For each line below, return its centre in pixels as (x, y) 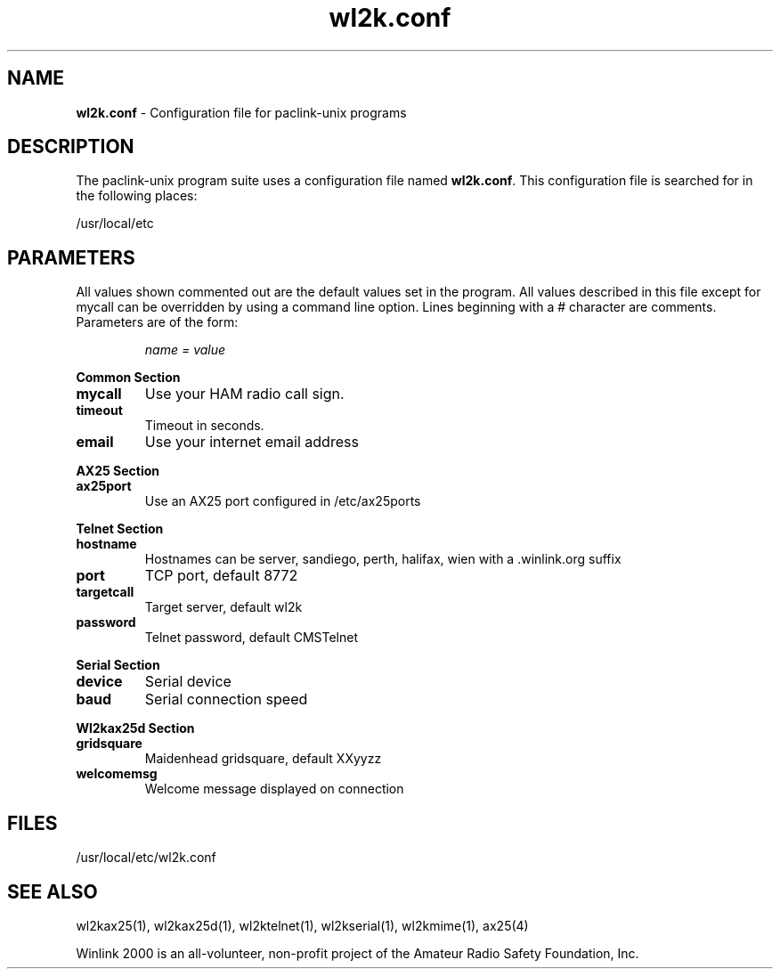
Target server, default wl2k (223, 607)
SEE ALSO (53, 891)
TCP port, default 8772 (221, 576)
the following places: (137, 196)
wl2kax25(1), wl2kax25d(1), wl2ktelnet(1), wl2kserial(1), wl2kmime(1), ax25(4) (302, 925)
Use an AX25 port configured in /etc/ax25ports (283, 501)
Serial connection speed (226, 699)
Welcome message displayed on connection (274, 789)
